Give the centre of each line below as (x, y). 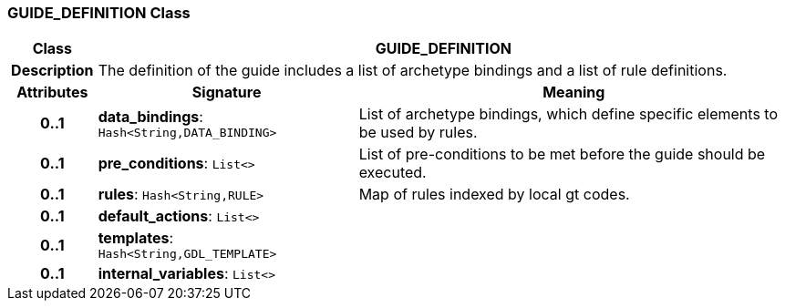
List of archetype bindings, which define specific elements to (568, 114)
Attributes (52, 92)
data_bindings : (150, 116)
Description (52, 71)
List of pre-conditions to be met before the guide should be (562, 154)
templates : (136, 238)
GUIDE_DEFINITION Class (99, 13)
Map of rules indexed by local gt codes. (494, 195)
